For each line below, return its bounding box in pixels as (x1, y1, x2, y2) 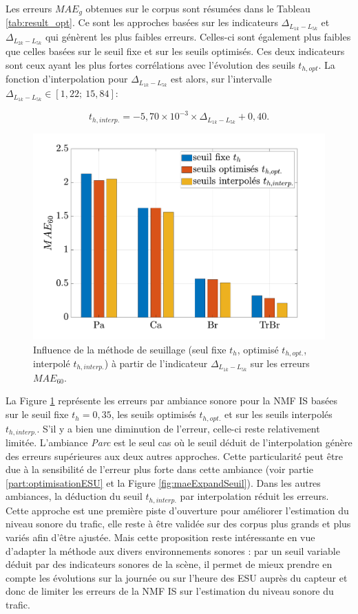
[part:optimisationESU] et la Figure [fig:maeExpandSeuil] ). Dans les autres (6, 475, 321, 490)
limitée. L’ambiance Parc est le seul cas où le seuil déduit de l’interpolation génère (6, 435, 352, 449)
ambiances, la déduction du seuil (6, 489, 143, 503)
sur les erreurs (250, 356, 310, 370)
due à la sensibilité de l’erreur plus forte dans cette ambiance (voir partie (6, 462, 313, 476)
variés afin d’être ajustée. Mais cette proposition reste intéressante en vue (6, 529, 315, 544)
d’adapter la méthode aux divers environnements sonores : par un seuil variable (6, 543, 340, 558)
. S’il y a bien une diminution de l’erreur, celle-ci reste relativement (36, 421, 320, 435)
